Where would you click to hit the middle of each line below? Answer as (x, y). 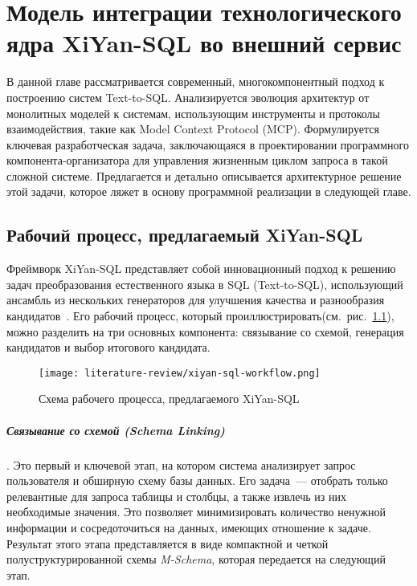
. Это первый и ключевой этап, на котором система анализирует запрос (181, 464)
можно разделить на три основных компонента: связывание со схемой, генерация (205, 331)
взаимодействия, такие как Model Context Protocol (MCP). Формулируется (193, 129)
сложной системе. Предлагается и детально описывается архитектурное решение (204, 175)
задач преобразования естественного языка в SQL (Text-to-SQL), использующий (205, 284)
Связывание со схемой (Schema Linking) (116, 430)
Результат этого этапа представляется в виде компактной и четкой (168, 543)
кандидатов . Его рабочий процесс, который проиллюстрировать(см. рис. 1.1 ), (200, 316)
